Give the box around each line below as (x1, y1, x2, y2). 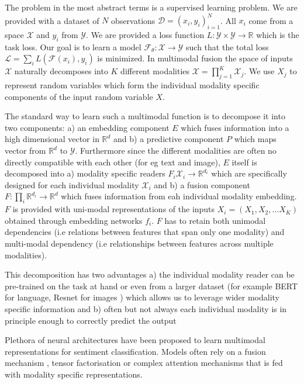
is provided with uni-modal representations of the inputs (12, 203, 215, 215)
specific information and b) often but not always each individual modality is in (5, 302, 287, 314)
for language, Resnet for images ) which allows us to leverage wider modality (5, 291, 280, 303)
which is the (256, 28, 299, 40)
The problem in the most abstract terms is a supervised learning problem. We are (5, 1, 298, 13)
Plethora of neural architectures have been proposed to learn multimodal (5, 334, 265, 346)
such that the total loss (186, 40, 269, 53)
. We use (244, 65, 275, 77)
